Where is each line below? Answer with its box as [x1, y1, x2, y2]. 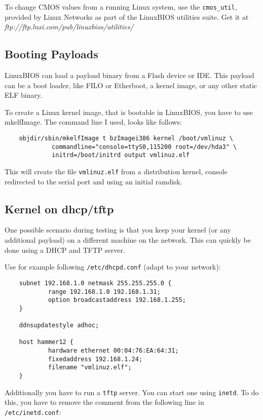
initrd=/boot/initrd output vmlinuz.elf [52, 151, 190, 159]
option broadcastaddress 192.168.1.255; [48, 296, 186, 304]
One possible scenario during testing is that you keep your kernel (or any [5, 224, 231, 235]
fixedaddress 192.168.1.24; [48, 355, 143, 363]
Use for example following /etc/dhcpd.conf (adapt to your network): [5, 261, 221, 272]
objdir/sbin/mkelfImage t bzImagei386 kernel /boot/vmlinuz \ [19, 135, 234, 142]
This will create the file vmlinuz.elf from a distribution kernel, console [5, 166, 228, 176]
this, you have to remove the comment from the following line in [5, 397, 204, 407]
